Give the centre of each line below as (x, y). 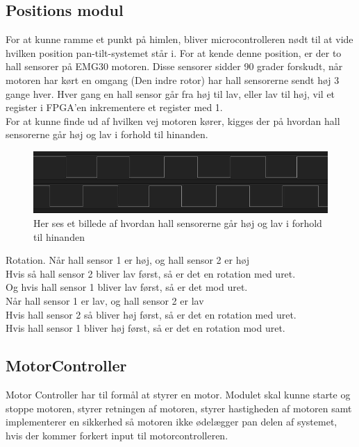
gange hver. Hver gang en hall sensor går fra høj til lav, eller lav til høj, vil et (170, 93)
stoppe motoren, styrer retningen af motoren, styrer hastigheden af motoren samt (179, 408)
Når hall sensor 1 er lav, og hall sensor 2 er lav (105, 301)
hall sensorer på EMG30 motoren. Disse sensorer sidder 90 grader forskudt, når (174, 66)
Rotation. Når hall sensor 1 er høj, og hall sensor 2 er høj (128, 260)
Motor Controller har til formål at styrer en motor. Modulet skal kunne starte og (178, 395)
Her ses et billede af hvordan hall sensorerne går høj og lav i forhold (178, 223)
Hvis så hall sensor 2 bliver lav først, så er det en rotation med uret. (151, 273)
